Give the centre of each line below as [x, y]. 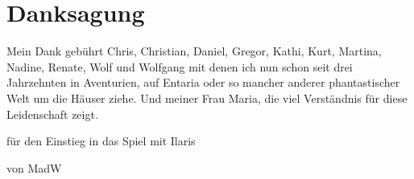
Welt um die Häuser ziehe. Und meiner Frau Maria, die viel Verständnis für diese [207, 98]
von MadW [34, 167]
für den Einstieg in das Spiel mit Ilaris [101, 141]
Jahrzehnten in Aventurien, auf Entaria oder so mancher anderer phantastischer [203, 82]
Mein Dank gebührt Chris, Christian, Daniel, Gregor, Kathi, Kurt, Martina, [194, 51]
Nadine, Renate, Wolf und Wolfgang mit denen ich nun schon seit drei [180, 66]
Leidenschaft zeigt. [52, 114]
